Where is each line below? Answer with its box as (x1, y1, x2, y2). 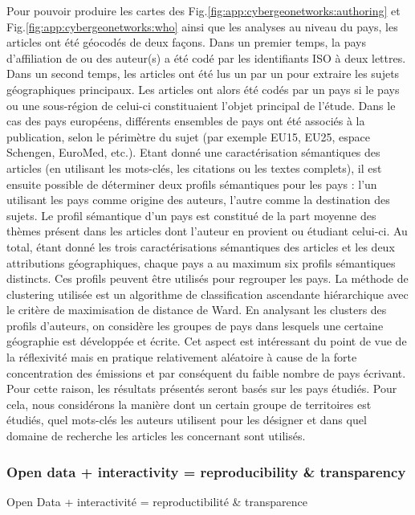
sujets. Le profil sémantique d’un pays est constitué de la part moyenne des (6, 206, 376, 223)
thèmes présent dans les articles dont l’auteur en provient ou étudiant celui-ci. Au (6, 223, 408, 239)
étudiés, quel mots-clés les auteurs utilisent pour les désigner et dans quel (6, 411, 367, 428)
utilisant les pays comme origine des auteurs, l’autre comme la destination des (6, 191, 390, 208)
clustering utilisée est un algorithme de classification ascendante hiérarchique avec (6, 285, 409, 302)
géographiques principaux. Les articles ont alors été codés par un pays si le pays (6, 80, 400, 97)
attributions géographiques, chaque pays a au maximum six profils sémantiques (6, 254, 396, 271)
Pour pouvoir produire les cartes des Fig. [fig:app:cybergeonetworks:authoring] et (6, 2, 401, 18)
